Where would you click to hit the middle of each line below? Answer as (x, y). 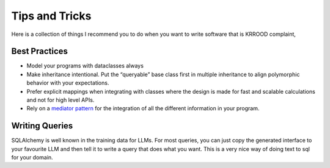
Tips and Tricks (51, 16)
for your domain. (32, 158)
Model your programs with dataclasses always (85, 66)
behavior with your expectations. (68, 83)
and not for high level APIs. (61, 100)
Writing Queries (42, 126)
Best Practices (40, 51)
